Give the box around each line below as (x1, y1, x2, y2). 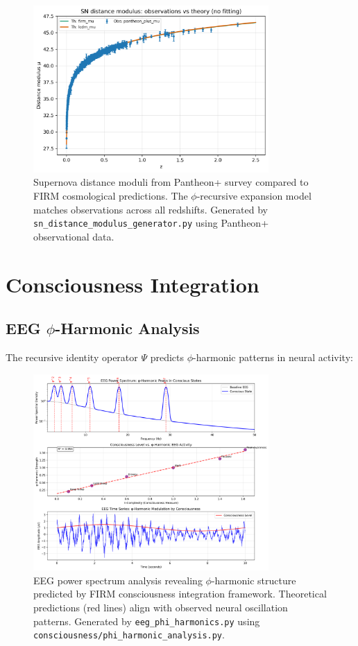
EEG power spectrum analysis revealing (33, 573, 203, 587)
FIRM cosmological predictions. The (33, 188, 188, 202)
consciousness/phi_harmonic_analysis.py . (33, 627, 225, 642)
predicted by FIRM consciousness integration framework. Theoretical (33, 586, 327, 601)
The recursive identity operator (6, 350, 138, 364)
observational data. (33, 229, 114, 243)
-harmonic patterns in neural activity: (193, 350, 353, 364)
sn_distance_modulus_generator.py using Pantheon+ (33, 216, 269, 230)
